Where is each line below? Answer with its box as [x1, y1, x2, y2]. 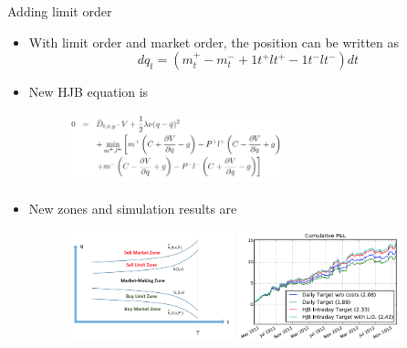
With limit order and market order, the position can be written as [28, 32, 400, 51]
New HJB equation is [28, 82, 149, 101]
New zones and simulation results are [28, 198, 237, 217]
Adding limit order [7, 2, 112, 20]
